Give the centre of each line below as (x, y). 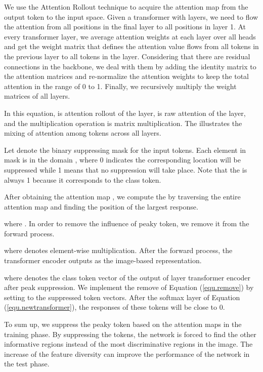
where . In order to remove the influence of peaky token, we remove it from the (127, 223)
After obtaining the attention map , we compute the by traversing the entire (122, 197)
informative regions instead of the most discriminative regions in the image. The (128, 344)
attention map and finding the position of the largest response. (101, 206)
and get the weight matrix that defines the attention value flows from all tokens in (131, 46)
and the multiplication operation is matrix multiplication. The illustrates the (123, 123)
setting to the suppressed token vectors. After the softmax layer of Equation (122, 297)
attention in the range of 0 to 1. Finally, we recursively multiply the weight (120, 86)
